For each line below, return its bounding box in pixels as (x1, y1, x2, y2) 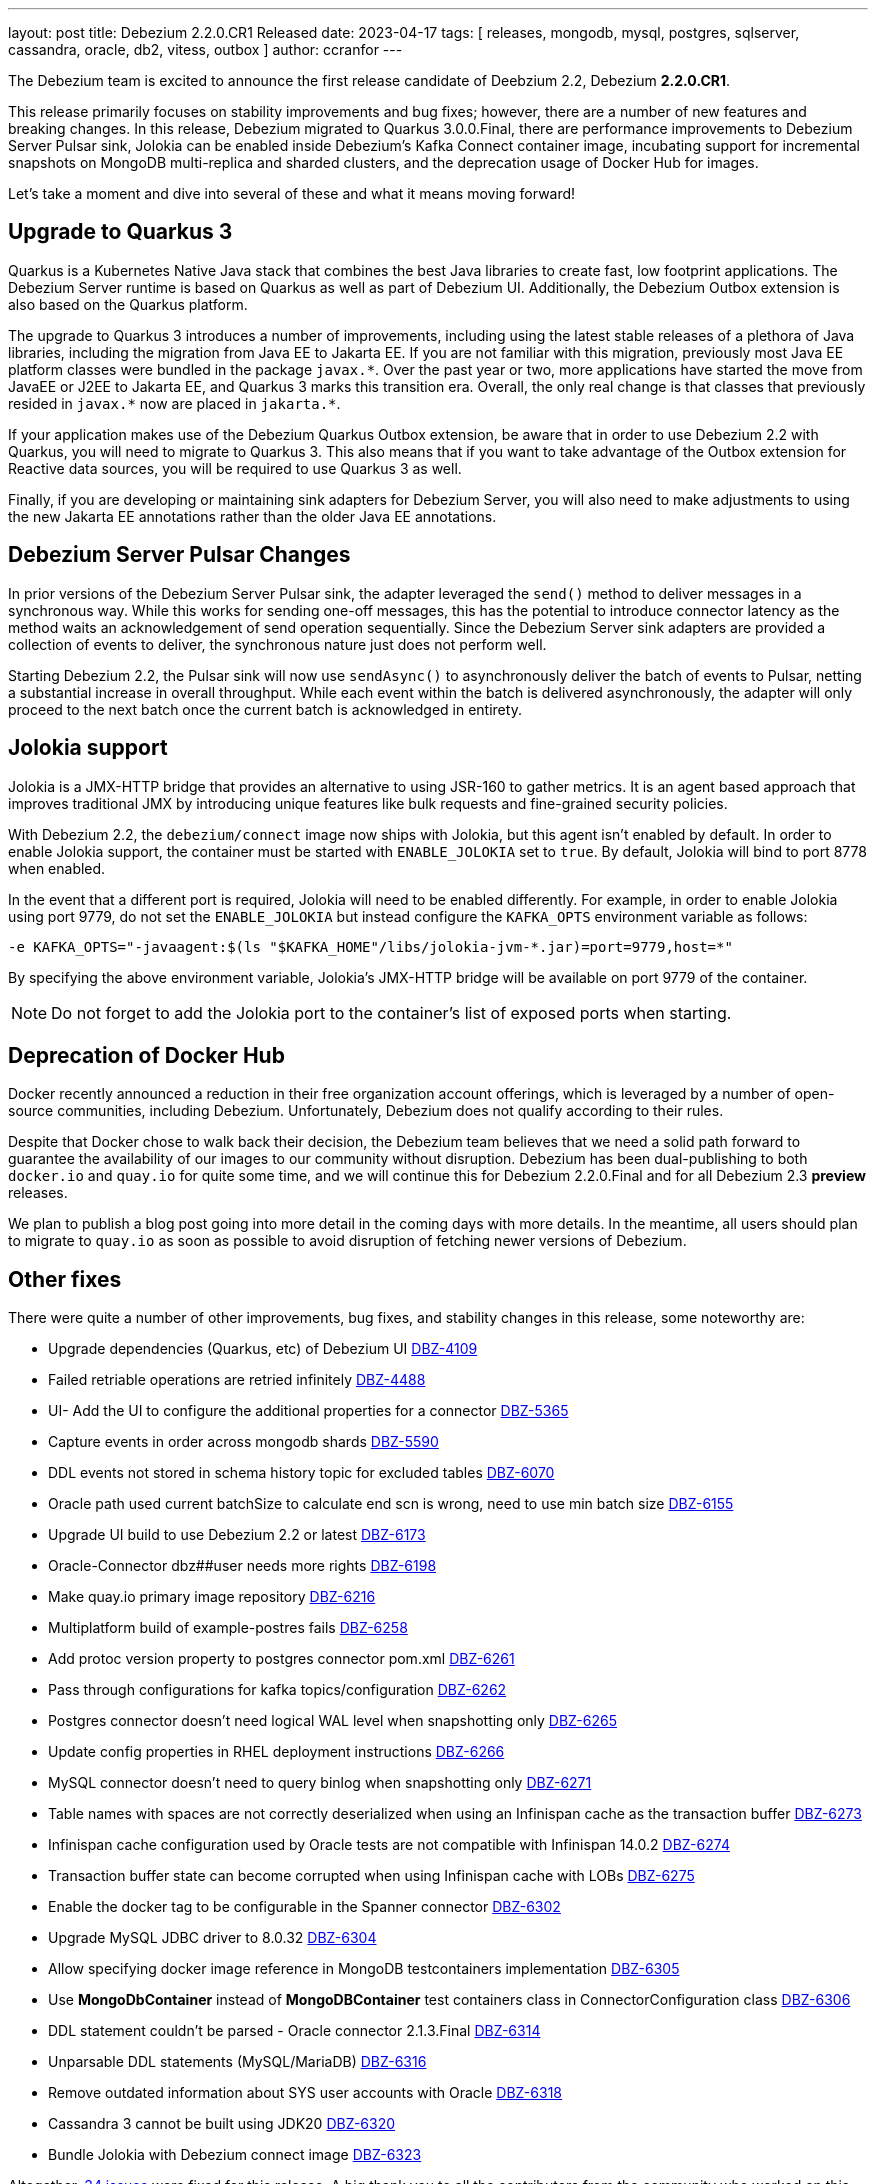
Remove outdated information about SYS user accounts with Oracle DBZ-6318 (48, 2084, 562, 2102)
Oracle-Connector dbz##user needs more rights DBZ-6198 (48, 1557, 437, 1575)
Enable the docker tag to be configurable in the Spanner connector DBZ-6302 (48, 1898, 561, 1916)
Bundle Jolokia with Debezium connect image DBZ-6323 (48, 2146, 422, 2164)
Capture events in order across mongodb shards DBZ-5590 (48, 1433, 439, 1451)
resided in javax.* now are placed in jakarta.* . (8, 394, 341, 412)
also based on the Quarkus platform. (8, 295, 248, 313)
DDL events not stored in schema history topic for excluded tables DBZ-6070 (48, 1464, 555, 1482)
